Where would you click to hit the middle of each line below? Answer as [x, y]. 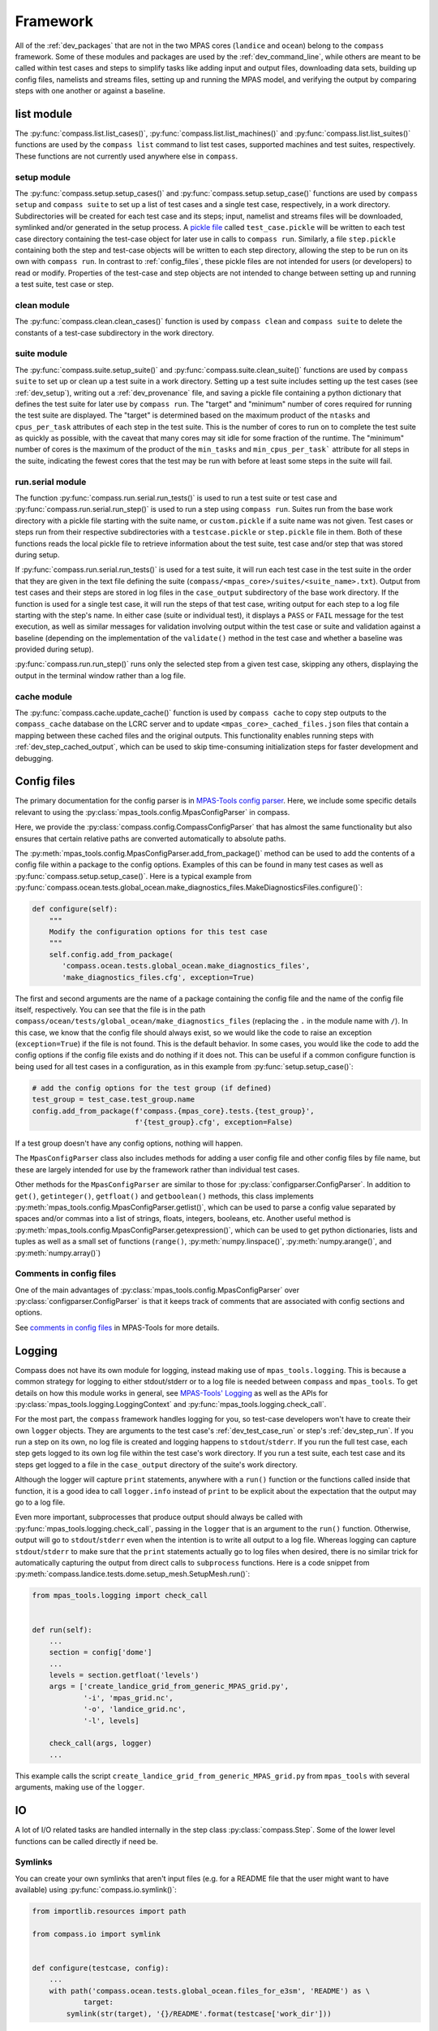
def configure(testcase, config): [101, 1968]
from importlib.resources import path [109, 1912]
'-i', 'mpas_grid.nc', [128, 1698]
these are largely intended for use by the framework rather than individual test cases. [157, 1169]
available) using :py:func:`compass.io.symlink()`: [96, 1890]
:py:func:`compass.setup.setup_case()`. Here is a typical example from [133, 876]
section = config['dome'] [101, 1652]
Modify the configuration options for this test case [158, 931]
